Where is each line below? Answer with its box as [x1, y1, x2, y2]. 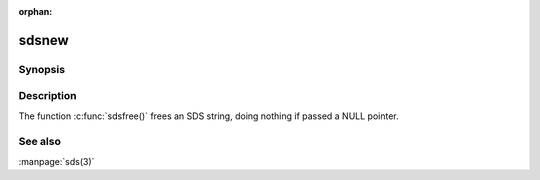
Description [18, 89, 77, 103]
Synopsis [18, 62, 65, 76]
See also [18, 135, 62, 149]
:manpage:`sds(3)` [18, 155, 95, 167]
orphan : [18, 6, 53, 17]
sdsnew [18, 31, 69, 49]
